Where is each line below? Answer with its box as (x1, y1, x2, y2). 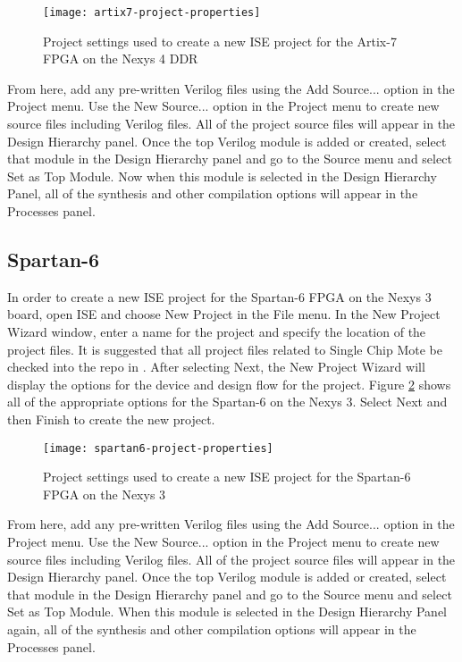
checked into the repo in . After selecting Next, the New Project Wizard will (7, 357, 425, 376)
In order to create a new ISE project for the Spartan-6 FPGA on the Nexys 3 (7, 287, 432, 306)
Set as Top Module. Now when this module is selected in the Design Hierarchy (7, 166, 437, 185)
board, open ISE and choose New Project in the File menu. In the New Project (7, 305, 441, 323)
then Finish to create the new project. (7, 409, 215, 428)
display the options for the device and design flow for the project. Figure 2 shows (7, 374, 451, 393)
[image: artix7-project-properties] (43, 6, 261, 19)
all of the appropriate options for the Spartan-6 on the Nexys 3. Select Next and (7, 392, 448, 411)
